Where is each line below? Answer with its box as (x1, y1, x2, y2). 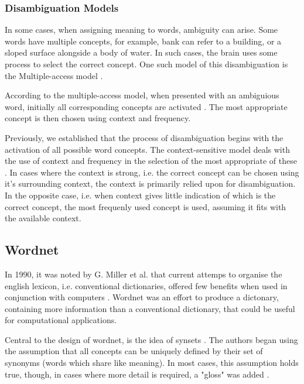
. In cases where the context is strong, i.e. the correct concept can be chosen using (5, 166, 299, 178)
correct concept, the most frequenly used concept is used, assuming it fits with (5, 200, 286, 212)
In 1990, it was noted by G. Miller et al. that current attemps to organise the (5, 268, 282, 280)
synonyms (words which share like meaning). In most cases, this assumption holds (5, 356, 299, 369)
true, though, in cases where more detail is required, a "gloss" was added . (5, 368, 269, 380)
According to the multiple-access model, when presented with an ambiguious (5, 89, 279, 101)
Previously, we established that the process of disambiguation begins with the (5, 131, 283, 143)
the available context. (5, 212, 81, 224)
